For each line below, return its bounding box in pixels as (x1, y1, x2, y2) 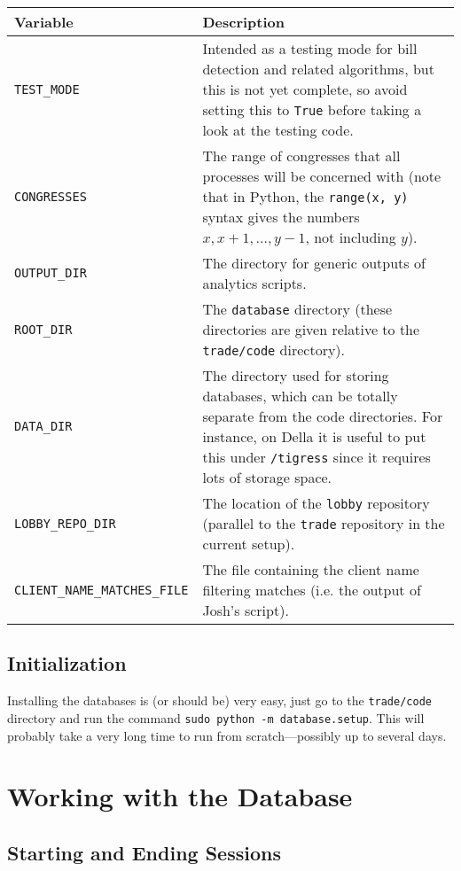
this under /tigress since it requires (202, 447, 431, 467)
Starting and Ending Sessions (7, 838, 281, 866)
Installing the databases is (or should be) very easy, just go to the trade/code (7, 691, 432, 710)
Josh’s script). (202, 600, 289, 620)
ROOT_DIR (14, 322, 73, 337)
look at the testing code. (202, 120, 354, 140)
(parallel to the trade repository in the (202, 513, 445, 533)
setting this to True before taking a (202, 99, 422, 120)
